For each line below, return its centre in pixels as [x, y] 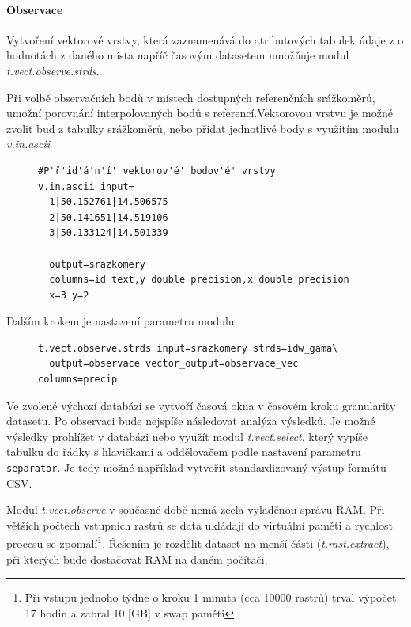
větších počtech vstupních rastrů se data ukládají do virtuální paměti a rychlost [200, 524]
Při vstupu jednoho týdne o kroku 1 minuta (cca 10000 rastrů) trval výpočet [211, 597]
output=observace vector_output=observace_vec [174, 364]
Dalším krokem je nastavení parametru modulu [121, 321]
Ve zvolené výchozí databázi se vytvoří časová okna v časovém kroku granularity [201, 405]
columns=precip [78, 380]
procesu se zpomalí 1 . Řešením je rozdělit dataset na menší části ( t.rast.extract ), [198, 542]
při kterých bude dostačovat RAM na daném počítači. [137, 559]
